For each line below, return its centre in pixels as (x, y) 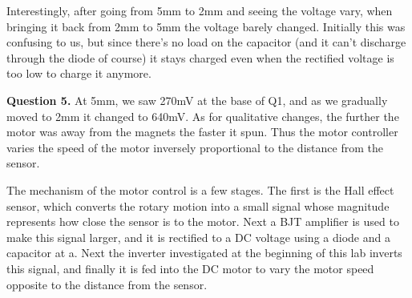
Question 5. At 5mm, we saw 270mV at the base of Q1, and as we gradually (197, 100)
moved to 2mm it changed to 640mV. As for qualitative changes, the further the (203, 116)
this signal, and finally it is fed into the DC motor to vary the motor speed (190, 268)
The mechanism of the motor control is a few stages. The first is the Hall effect (200, 189)
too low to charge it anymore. (79, 73)
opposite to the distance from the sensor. (107, 284)
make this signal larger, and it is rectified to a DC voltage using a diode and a (198, 237)
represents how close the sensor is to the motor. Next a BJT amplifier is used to (203, 221)
